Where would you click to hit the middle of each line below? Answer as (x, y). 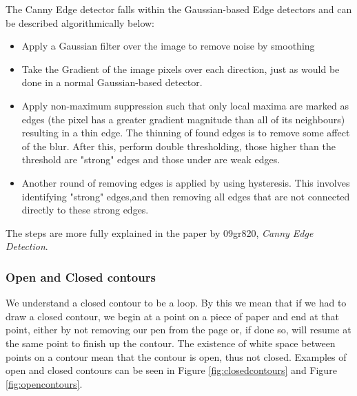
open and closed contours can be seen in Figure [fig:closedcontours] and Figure (171, 370)
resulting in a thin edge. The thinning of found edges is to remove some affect (186, 133)
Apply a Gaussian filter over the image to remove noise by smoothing (168, 46)
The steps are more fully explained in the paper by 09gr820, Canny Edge (160, 232)
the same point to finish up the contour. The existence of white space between (171, 343)
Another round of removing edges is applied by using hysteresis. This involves (186, 182)
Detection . (27, 246)
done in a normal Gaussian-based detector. (112, 82)
